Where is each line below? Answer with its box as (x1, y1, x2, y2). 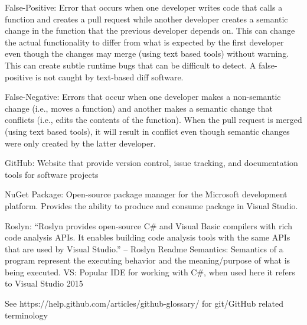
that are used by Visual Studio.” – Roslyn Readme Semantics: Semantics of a (5, 242, 283, 255)
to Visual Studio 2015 (5, 277, 83, 290)
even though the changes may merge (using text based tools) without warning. (5, 47, 289, 60)
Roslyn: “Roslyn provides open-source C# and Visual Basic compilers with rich (5, 219, 292, 232)
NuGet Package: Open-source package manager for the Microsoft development (5, 188, 288, 200)
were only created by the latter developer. (5, 136, 156, 149)
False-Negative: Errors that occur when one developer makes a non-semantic (5, 90, 281, 103)
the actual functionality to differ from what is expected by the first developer (5, 35, 284, 48)
